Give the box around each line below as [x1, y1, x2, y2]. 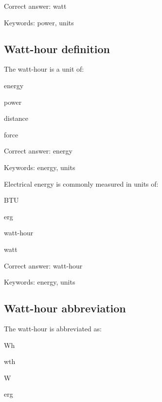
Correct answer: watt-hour [4, 260, 83, 270]
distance [4, 113, 28, 123]
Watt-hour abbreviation [4, 301, 126, 316]
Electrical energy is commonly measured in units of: [4, 178, 159, 189]
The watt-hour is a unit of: [4, 64, 84, 74]
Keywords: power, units [4, 17, 74, 27]
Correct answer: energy [4, 146, 72, 156]
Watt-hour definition [4, 41, 110, 56]
